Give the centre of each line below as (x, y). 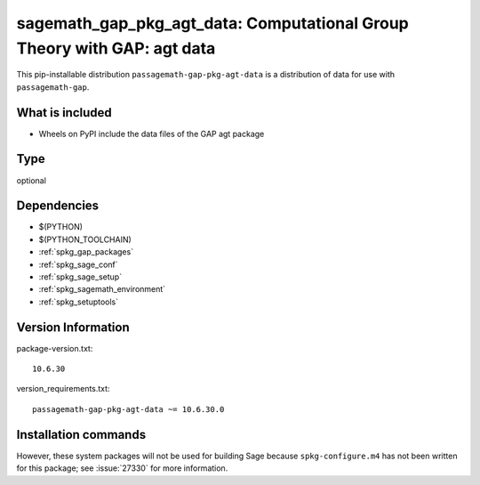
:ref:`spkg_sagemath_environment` (102, 289)
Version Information (73, 327)
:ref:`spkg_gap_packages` (86, 252)
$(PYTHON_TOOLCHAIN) (85, 239)
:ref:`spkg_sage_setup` (80, 277)
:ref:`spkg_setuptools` (79, 302)
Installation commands (81, 435)
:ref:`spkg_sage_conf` (79, 264)
